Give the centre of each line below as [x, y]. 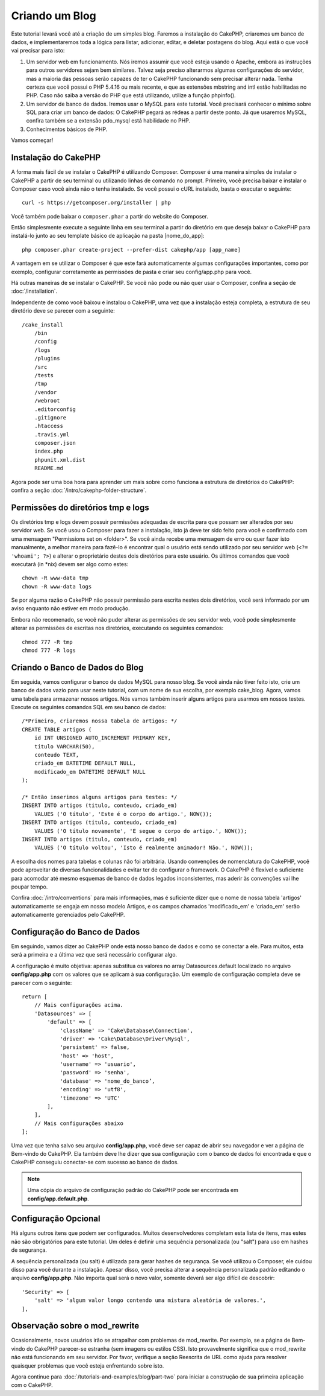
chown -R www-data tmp [55, 578]
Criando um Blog [54, 16]
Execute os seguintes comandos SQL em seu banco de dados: [89, 707]
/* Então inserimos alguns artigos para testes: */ [100, 797]
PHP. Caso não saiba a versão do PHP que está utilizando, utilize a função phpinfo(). [131, 95]
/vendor [45, 392]
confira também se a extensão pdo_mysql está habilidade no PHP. [108, 121]
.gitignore [50, 417]
